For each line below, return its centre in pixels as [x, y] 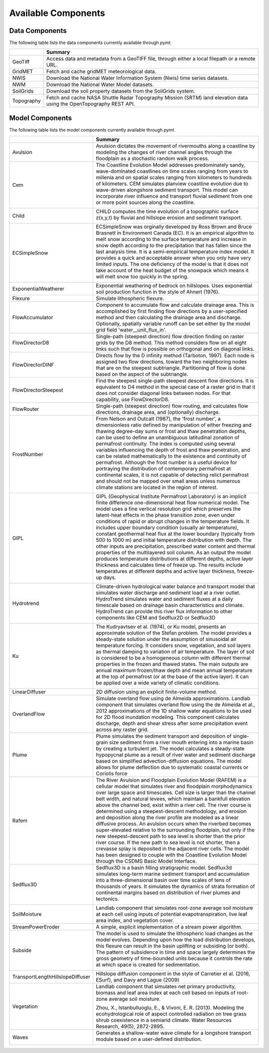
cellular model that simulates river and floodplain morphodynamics [174, 787]
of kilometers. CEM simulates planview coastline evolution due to [172, 184]
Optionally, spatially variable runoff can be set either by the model [173, 324]
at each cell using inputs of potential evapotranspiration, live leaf [172, 914]
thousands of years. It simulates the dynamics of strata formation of [175, 886]
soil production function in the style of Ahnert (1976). [158, 292]
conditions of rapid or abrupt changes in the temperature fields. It [173, 521]
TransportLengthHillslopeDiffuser [51, 977]
